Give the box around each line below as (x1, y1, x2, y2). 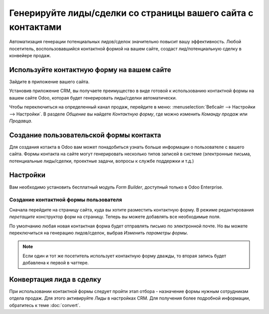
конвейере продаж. (9, 53, 52, 59)
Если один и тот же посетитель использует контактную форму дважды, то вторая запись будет (22, 253, 227, 259)
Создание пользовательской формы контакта (9, 131, 161, 139)
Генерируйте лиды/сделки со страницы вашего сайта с (9, 7, 254, 18)
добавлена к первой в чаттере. (22, 260, 89, 266)
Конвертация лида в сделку (9, 275, 102, 284)
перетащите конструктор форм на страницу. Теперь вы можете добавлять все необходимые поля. (9, 214, 221, 220)
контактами (9, 21, 62, 32)
